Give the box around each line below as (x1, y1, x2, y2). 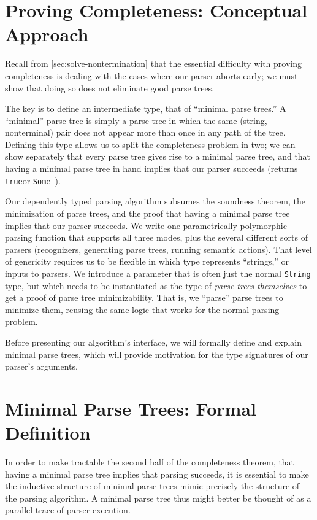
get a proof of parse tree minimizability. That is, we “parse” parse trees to (5, 291, 283, 304)
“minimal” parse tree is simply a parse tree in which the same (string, (5, 114, 267, 126)
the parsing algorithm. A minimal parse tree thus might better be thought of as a (5, 491, 311, 504)
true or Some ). (5, 174, 61, 187)
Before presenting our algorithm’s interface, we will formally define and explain (5, 335, 302, 348)
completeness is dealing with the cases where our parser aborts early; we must (5, 69, 298, 82)
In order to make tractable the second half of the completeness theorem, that (5, 456, 295, 468)
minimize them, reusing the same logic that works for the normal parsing (5, 303, 280, 316)
